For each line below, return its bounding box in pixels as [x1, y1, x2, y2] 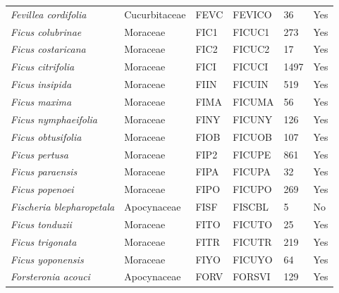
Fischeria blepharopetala [11, 199, 115, 214]
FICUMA [233, 94, 274, 108]
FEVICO [233, 6, 272, 21]
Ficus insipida [11, 77, 72, 92]
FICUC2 [233, 42, 270, 56]
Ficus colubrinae [11, 24, 82, 39]
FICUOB [233, 129, 272, 144]
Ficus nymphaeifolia [11, 111, 97, 126]
